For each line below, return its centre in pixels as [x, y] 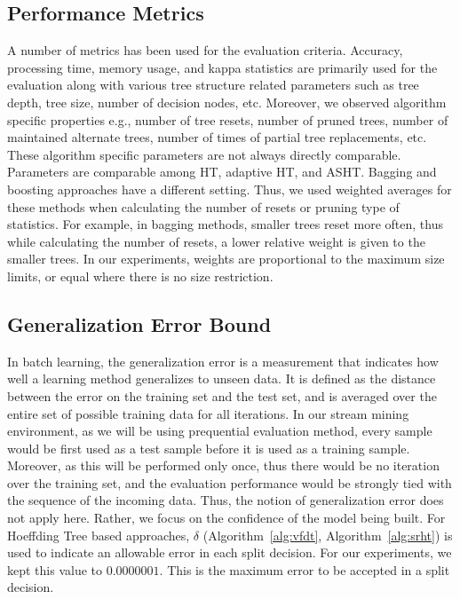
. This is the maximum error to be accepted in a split [305, 569]
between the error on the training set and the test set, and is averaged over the [222, 395]
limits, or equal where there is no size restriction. [140, 276]
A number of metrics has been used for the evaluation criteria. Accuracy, [205, 50]
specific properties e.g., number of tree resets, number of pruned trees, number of [228, 119]
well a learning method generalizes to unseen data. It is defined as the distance [222, 378]
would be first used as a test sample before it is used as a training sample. [209, 448]
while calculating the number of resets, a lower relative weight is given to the [216, 241]
